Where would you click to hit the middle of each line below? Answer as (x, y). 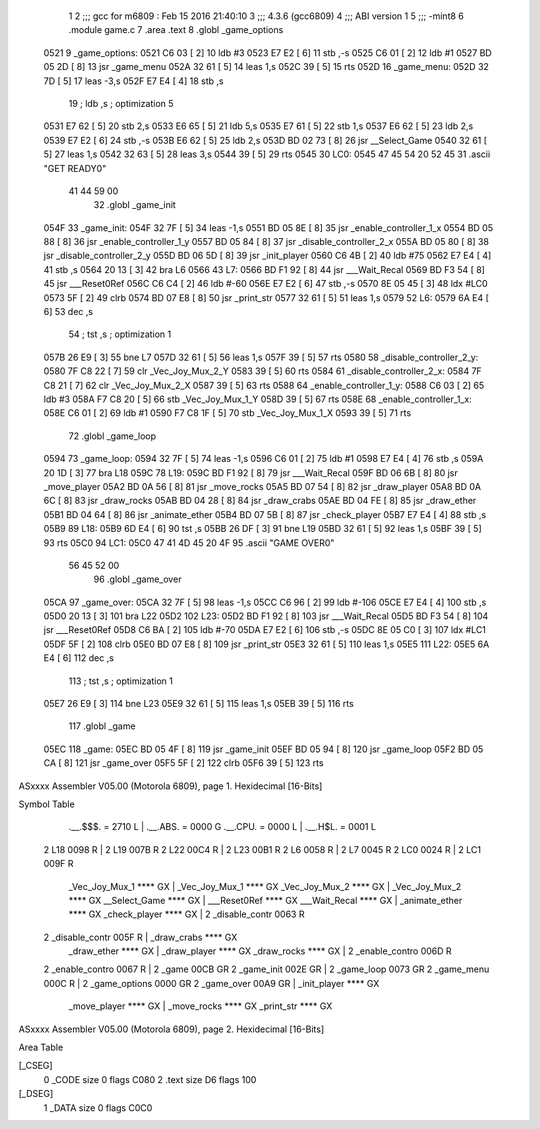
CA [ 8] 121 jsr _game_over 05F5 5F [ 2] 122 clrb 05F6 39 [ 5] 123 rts (183, 763)
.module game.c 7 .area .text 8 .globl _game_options (176, 30)
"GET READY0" (75, 168)
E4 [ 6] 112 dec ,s (79, 658)
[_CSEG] (36, 1066)
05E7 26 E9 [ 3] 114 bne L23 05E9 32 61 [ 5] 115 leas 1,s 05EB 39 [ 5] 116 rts (198, 704)
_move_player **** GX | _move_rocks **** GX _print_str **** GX (200, 1006)
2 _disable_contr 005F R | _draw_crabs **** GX (140, 937)
